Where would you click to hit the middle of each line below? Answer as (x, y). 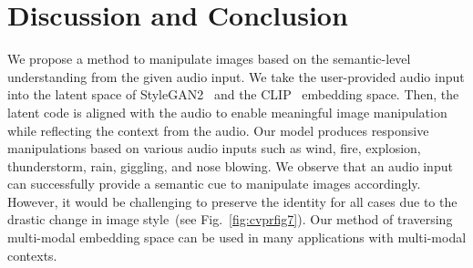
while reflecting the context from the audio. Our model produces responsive (218, 130)
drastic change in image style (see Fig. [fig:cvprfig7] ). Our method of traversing (230, 219)
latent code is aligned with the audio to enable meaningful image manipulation (227, 112)
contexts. (32, 255)
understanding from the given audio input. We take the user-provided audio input (236, 76)
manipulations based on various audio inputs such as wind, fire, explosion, (214, 148)
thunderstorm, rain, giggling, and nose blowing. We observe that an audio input (230, 165)
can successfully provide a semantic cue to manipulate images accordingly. (214, 184)
